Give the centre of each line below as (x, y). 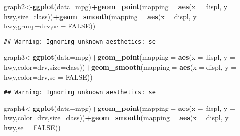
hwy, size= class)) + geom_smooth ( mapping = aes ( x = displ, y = (104, 16)
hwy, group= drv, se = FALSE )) (50, 26)
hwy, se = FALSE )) (32, 127)
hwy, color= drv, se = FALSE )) (48, 76)
